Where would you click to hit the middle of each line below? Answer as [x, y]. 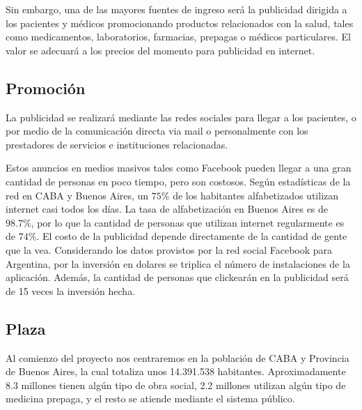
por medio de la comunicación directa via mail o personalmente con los [157, 131]
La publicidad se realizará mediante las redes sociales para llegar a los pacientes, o [181, 117]
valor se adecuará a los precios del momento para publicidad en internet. [160, 50]
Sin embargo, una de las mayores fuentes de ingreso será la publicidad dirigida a [176, 9]
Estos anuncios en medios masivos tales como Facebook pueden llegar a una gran [179, 168]
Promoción [46, 88]
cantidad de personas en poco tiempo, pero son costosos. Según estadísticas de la [178, 181]
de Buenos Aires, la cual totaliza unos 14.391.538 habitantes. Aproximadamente [176, 371]
